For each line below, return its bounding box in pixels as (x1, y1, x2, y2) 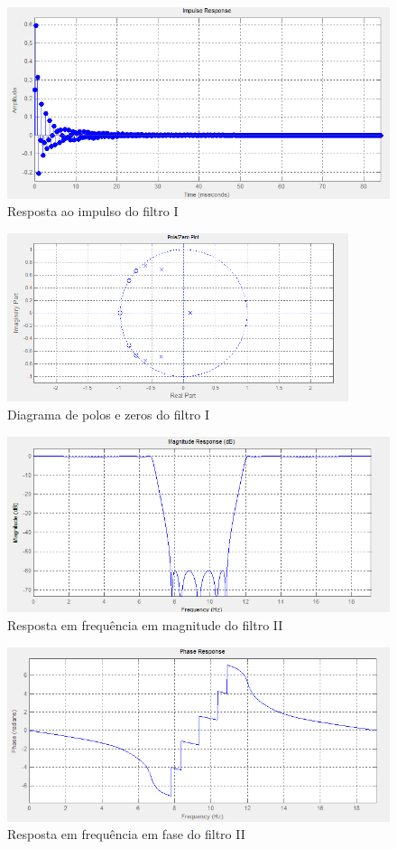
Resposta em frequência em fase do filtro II (7, 825, 245, 844)
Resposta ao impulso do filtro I (7, 202, 179, 221)
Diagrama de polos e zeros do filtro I (7, 405, 210, 424)
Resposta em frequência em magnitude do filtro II (7, 616, 283, 635)
